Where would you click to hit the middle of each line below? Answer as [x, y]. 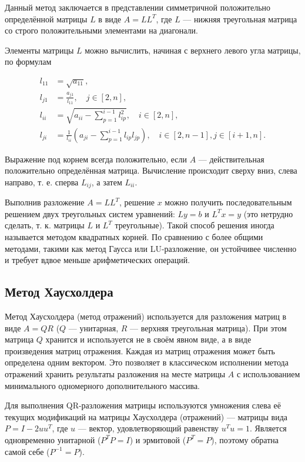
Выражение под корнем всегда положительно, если [96, 159]
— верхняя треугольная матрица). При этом [208, 328]
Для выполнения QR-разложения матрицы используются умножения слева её [143, 405]
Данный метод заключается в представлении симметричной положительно [138, 7]
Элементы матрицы [39, 50]
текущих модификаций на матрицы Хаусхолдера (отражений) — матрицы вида [146, 416]
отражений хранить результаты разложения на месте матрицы [115, 373]
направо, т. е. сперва [42, 182]
